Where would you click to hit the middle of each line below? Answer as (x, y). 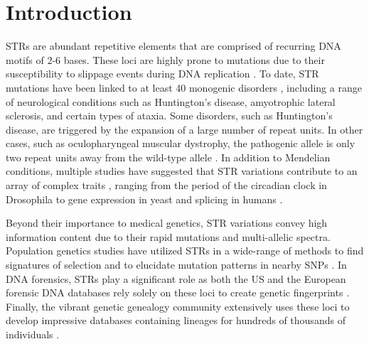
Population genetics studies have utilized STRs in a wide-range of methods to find (185, 251)
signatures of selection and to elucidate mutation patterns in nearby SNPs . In (176, 265)
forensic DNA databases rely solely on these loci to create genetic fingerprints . (178, 292)
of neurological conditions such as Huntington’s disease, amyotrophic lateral (171, 101)
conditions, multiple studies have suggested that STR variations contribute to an (182, 171)
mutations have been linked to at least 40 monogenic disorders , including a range (184, 87)
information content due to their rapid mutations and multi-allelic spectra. (168, 236)
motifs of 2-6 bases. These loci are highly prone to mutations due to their (165, 59)
